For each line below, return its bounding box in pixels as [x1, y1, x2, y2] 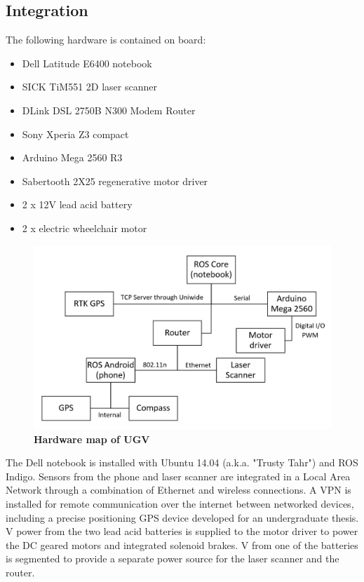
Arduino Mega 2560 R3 [22, 150, 123, 165]
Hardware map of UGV [34, 431, 150, 446]
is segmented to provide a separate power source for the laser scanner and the [6, 551, 339, 566]
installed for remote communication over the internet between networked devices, [6, 496, 354, 511]
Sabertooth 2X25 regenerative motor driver [22, 173, 208, 188]
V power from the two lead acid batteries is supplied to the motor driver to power [6, 524, 358, 539]
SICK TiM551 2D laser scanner [22, 79, 157, 94]
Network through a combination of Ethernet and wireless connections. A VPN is [6, 482, 351, 497]
